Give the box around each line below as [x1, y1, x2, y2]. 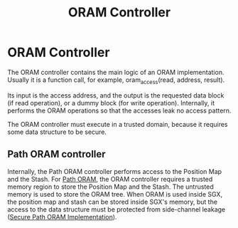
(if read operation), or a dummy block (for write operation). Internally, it [7, 98, 215, 107]
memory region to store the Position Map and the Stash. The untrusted [7, 182, 215, 191]
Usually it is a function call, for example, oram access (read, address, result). [7, 76, 225, 85]
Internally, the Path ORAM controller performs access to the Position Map [7, 167, 222, 175]
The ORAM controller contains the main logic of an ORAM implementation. [7, 68, 225, 76]
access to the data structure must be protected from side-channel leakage [7, 204, 226, 214]
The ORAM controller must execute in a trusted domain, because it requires [7, 120, 229, 128]
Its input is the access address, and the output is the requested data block [7, 90, 225, 100]
